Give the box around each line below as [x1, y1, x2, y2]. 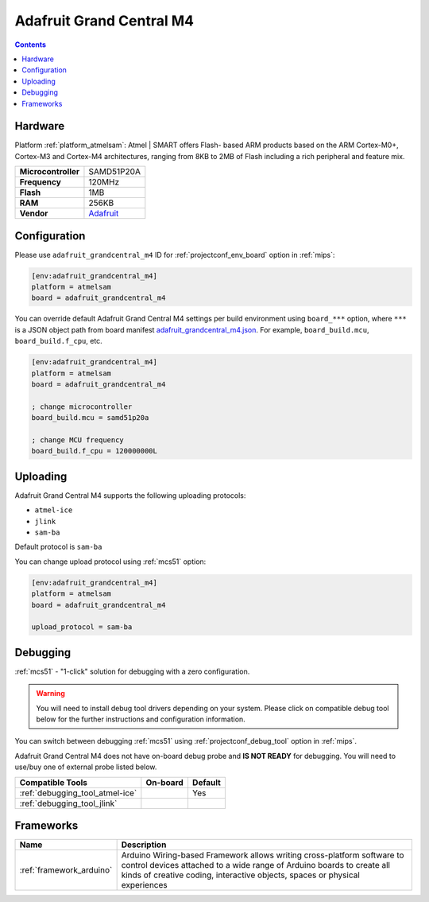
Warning [36, 689, 65, 698]
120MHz [88, 177, 120, 188]
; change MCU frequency [31, 435, 125, 445]
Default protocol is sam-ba [14, 542, 102, 552]
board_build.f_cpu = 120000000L [31, 446, 158, 456]
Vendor [19, 208, 48, 219]
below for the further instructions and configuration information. [36, 714, 245, 724]
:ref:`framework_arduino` [19, 865, 113, 876]
